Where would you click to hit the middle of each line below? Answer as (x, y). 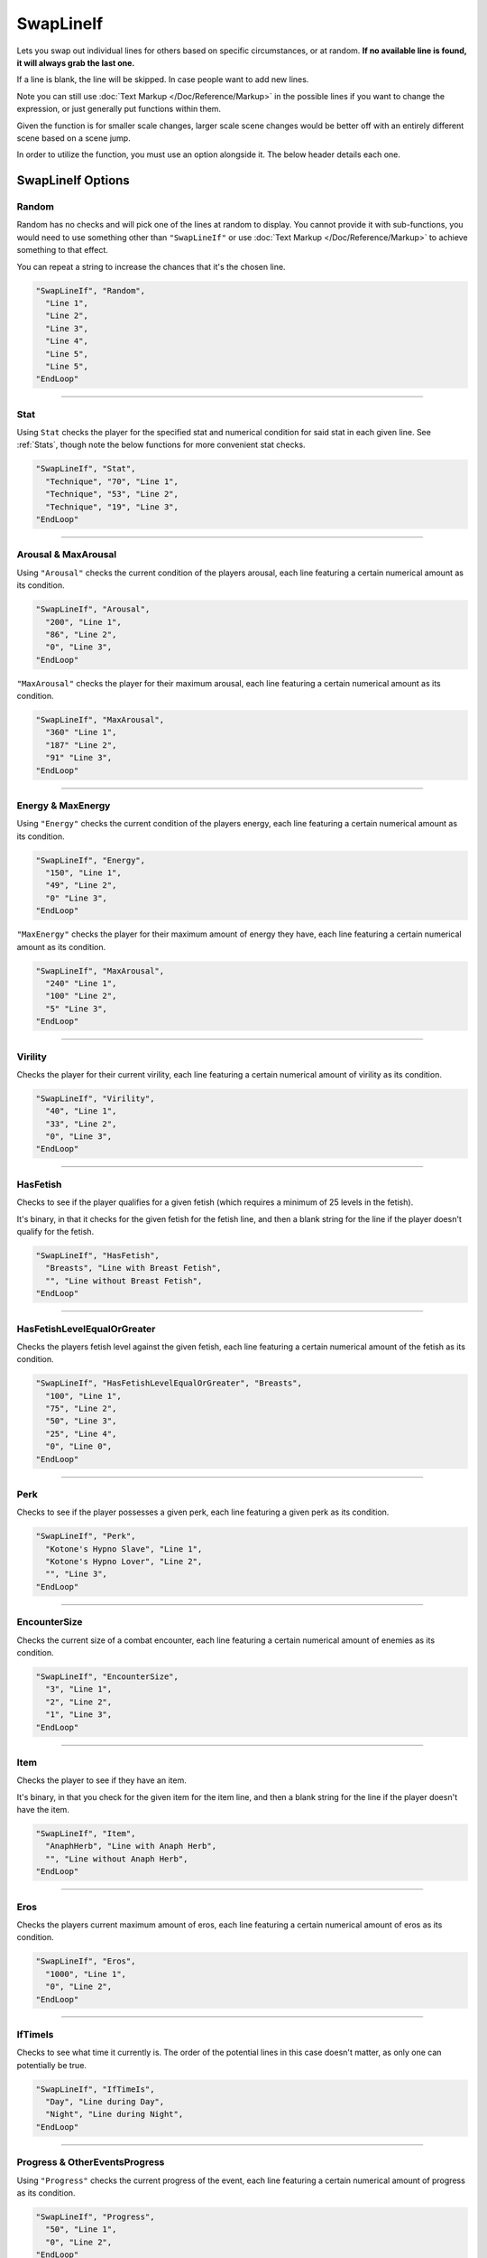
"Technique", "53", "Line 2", (112, 494)
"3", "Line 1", (79, 1689)
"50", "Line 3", (81, 1421)
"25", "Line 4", (81, 1433)
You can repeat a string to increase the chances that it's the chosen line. (151, 266)
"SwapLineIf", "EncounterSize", (107, 1676)
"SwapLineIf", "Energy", (91, 860)
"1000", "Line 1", (86, 1974)
